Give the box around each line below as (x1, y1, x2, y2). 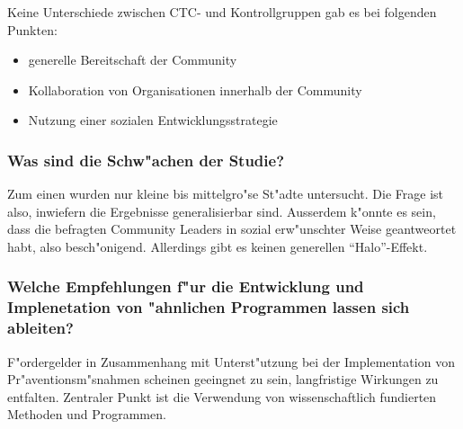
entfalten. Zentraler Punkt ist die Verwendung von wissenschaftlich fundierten (7, 387, 437, 406)
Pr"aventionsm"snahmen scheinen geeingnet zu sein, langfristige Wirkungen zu (7, 370, 439, 389)
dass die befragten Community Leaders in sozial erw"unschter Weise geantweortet (7, 219, 457, 238)
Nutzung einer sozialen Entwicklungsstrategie (28, 111, 278, 130)
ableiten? (7, 317, 74, 339)
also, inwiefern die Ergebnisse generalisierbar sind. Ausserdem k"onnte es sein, (7, 201, 436, 220)
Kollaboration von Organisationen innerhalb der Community (28, 80, 362, 99)
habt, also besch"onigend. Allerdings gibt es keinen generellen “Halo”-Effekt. (7, 237, 428, 255)
